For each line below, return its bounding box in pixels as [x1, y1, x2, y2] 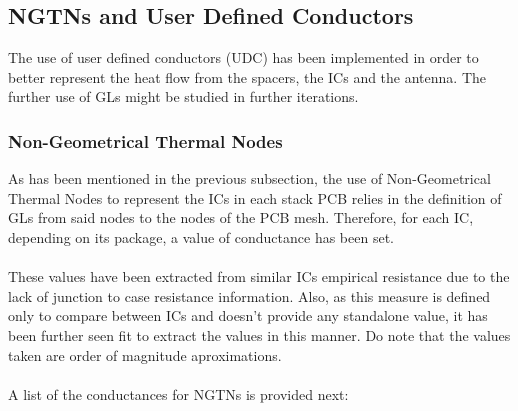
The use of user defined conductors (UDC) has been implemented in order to [8, 47, 479, 68]
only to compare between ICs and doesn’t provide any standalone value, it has [8, 305, 488, 326]
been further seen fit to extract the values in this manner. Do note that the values [8, 324, 511, 345]
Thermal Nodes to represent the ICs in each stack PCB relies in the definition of [8, 187, 502, 208]
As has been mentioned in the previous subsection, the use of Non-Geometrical [8, 168, 491, 189]
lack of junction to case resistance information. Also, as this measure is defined [8, 285, 491, 306]
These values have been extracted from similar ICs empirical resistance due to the [8, 266, 510, 287]
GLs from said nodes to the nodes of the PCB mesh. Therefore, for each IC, [8, 207, 474, 228]
